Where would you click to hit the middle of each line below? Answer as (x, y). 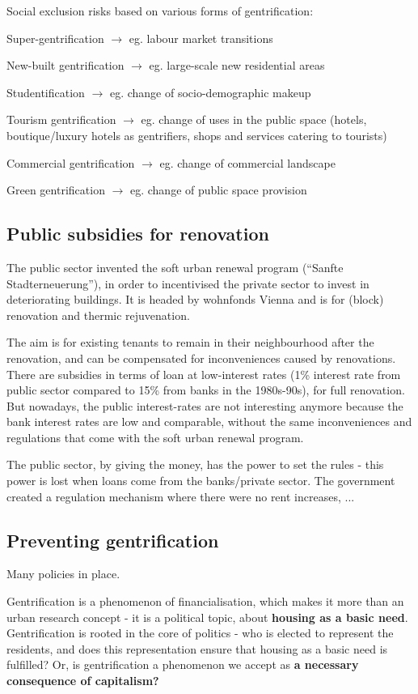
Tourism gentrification (61, 119)
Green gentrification (56, 190)
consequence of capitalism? (83, 681)
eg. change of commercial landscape (247, 162)
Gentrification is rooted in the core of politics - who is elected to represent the (200, 633)
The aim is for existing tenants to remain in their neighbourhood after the (190, 342)
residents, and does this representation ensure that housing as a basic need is (197, 648)
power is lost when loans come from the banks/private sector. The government (201, 481)
